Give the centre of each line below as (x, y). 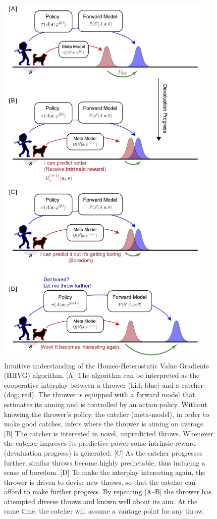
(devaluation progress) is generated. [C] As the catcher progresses (103, 452)
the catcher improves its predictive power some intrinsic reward (100, 443)
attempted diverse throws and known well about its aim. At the (101, 501)
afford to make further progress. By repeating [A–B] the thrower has (108, 492)
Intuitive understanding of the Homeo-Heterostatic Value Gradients (107, 365)
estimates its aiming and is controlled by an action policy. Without (106, 404)
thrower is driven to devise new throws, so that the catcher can (100, 482)
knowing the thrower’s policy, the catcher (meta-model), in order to (107, 414)
